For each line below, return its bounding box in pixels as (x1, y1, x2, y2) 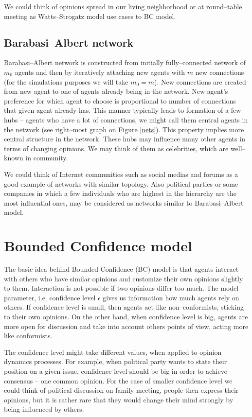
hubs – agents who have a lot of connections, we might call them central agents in (4, 114, 248, 124)
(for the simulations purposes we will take (4, 76, 128, 87)
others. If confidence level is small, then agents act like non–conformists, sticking (4, 302, 244, 312)
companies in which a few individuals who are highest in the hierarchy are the (4, 188, 236, 198)
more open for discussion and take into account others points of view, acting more (4, 321, 249, 331)
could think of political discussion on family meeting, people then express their (4, 385, 239, 395)
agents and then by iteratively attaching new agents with (15, 67, 185, 77)
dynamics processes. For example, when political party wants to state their (4, 356, 227, 366)
